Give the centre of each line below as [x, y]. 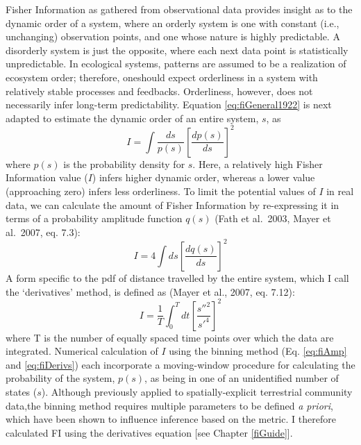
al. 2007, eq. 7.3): [43, 232]
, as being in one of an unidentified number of [242, 378]
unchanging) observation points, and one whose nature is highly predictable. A [173, 36]
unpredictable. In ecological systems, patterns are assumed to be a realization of [176, 64]
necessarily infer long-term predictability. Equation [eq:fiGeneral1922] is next [169, 104]
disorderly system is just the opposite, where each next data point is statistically [177, 50]
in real [340, 191]
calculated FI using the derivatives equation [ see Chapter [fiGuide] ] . [149, 432]
